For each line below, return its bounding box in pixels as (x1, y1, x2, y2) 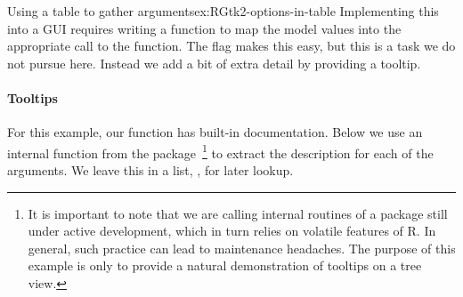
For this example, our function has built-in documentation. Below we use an (7, 123, 423, 141)
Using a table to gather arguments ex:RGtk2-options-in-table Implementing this (7, 2, 439, 20)
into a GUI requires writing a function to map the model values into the (7, 19, 402, 37)
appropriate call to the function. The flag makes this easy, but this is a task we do (7, 36, 456, 55)
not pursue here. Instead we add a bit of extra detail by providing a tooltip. (7, 53, 421, 72)
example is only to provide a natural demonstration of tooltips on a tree (28, 256, 422, 275)
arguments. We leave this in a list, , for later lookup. (7, 161, 294, 180)
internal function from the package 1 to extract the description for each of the (7, 140, 434, 162)
